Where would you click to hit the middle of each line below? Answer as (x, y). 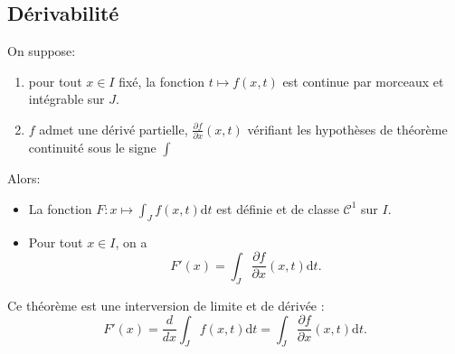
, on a (131, 242)
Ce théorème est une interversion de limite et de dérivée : (166, 305)
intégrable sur (66, 99)
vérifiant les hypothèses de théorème (347, 129)
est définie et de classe (278, 208)
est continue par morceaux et (363, 81)
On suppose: (42, 51)
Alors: (24, 178)
